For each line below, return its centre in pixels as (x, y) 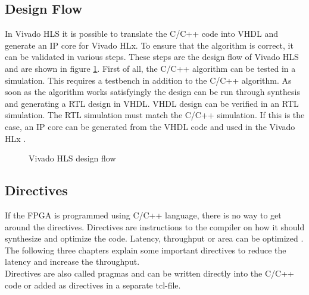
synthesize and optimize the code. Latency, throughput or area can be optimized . (154, 238)
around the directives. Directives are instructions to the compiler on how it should (155, 226)
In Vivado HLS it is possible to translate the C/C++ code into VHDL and (142, 34)
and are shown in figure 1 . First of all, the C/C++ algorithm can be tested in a (150, 68)
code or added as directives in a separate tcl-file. (93, 285)
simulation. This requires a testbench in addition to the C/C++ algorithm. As (148, 80)
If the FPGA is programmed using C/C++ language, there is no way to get (143, 215)
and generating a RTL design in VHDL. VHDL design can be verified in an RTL (152, 103)
